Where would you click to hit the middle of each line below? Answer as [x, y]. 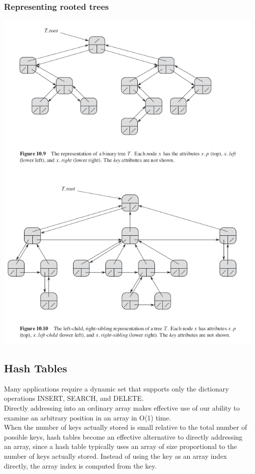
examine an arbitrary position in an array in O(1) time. [88, 417]
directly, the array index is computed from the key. [80, 465]
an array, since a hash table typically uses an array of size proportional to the [121, 446]
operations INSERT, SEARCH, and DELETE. [74, 398]
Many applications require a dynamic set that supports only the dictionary [116, 388]
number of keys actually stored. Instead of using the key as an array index [115, 456]
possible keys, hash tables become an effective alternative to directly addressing [123, 436]
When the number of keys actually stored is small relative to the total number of [126, 427]
